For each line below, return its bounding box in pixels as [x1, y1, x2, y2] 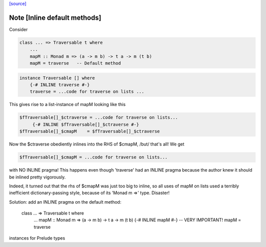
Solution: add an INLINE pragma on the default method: [9, 199, 122, 205]
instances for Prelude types [9, 235, 66, 241]
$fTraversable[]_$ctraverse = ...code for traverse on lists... [19, 115, 178, 120]
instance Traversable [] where [19, 75, 96, 81]
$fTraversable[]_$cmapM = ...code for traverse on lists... [19, 154, 168, 160]
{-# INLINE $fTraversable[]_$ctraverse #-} [32, 121, 139, 127]
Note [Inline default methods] [9, 13, 101, 22]
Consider [9, 26, 28, 32]
